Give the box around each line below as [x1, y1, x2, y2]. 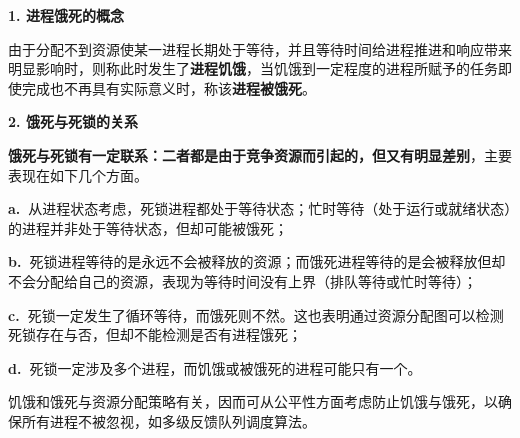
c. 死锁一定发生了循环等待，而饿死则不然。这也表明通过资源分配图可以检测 [8, 304, 504, 325]
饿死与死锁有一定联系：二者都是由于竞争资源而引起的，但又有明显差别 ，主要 [8, 144, 512, 165]
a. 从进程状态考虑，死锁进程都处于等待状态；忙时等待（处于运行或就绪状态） [8, 198, 512, 219]
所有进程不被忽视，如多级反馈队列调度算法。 [21, 410, 316, 431]
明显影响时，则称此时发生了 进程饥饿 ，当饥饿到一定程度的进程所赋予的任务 [8, 58, 498, 79]
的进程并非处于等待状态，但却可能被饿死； [8, 217, 288, 238]
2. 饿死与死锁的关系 [8, 111, 138, 132]
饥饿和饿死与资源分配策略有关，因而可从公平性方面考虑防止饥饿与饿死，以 [8, 391, 498, 412]
